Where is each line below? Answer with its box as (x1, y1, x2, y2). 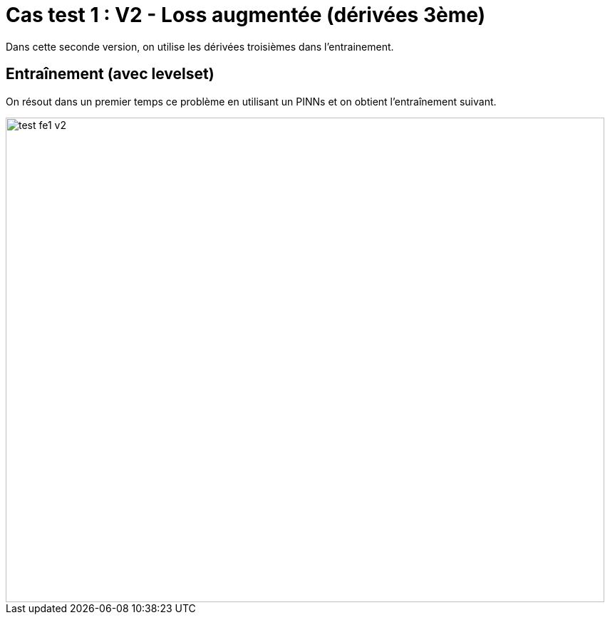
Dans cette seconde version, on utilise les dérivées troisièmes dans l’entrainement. (6, 40, 394, 53)
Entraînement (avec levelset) (6, 65, 214, 83)
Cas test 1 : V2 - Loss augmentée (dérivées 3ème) (6, 3, 486, 27)
